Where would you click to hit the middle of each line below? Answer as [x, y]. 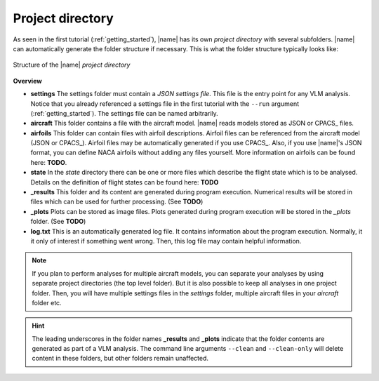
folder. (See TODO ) [58, 222]
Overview [27, 81]
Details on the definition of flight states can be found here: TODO [125, 182]
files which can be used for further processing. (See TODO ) [117, 202]
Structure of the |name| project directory [72, 65]
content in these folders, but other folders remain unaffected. [120, 359]
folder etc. [47, 302]
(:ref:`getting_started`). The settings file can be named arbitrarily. [125, 113]
